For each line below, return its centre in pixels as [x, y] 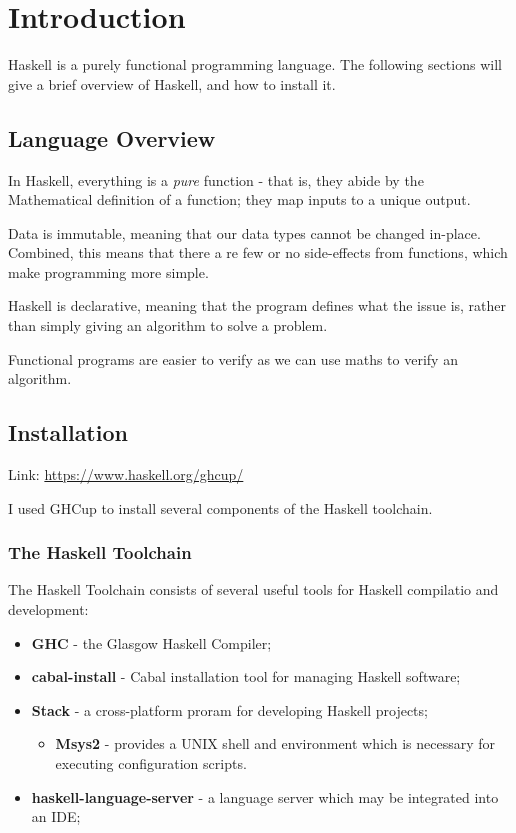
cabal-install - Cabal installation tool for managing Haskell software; [246, 676]
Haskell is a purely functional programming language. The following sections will [255, 64]
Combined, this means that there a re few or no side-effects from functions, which [258, 252]
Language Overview [112, 137]
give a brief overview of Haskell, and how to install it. [172, 83]
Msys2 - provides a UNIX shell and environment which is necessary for [275, 743]
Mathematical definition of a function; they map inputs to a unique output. [239, 199]
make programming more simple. [108, 271]
